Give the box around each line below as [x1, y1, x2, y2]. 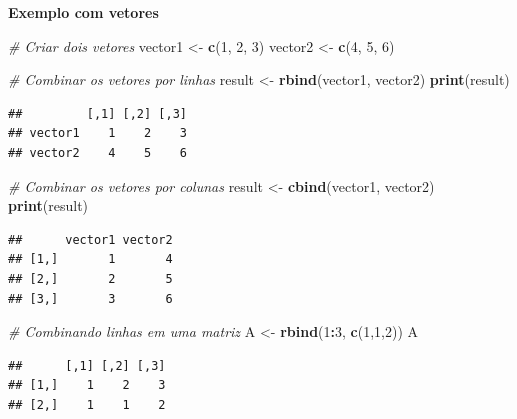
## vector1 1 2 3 [8, 126, 187, 141]
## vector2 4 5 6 [8, 145, 187, 160]
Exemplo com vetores [8, 2, 159, 22]
